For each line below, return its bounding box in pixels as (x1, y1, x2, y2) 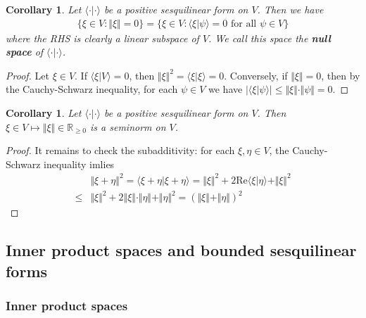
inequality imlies (44, 156, 115, 171)
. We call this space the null (208, 30, 331, 45)
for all (231, 18, 257, 29)
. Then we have (257, 2, 324, 16)
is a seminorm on (90, 119, 166, 134)
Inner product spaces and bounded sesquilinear (6, 239, 357, 261)
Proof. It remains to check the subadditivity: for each (6, 143, 235, 158)
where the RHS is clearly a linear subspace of (6, 30, 199, 45)
